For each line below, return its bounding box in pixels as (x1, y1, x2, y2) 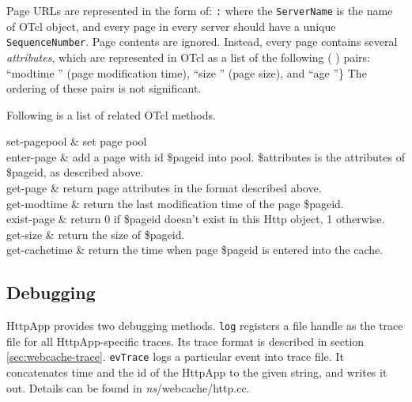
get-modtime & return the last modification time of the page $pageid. (6, 195, 344, 211)
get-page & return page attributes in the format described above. (6, 180, 322, 196)
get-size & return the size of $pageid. (6, 226, 185, 242)
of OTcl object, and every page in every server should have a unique (6, 17, 336, 34)
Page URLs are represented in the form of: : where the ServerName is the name (6, 2, 393, 18)
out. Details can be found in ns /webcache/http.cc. (6, 379, 250, 396)
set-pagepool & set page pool (6, 133, 147, 150)
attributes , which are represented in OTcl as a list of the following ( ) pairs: (6, 48, 370, 65)
